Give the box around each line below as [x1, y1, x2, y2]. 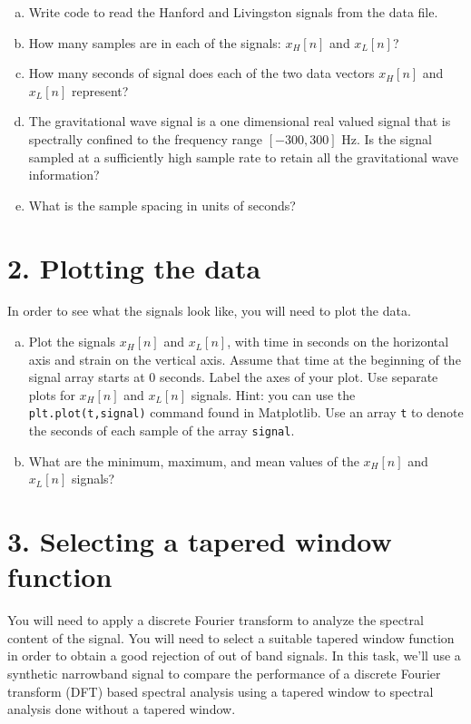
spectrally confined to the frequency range [28, 129, 263, 148]
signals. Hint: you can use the [191, 385, 356, 404]
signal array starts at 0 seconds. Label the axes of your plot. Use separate [28, 367, 438, 386]
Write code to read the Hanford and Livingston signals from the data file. [28, 3, 438, 21]
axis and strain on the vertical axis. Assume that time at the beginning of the [28, 349, 461, 368]
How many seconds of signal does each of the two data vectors [28, 64, 375, 83]
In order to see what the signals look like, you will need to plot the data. [7, 301, 411, 320]
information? [28, 165, 100, 184]
